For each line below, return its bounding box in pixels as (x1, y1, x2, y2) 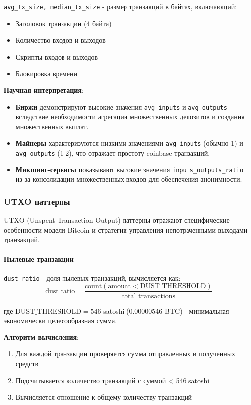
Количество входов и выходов (15, 35, 106, 45)
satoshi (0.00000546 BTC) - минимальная (103, 305, 229, 316)
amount (108, 283, 131, 290)
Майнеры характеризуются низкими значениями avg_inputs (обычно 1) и (15, 138, 243, 148)
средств (15, 358, 39, 368)
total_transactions (122, 292, 176, 300)
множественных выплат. (15, 121, 89, 131)
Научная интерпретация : (4, 85, 84, 95)
